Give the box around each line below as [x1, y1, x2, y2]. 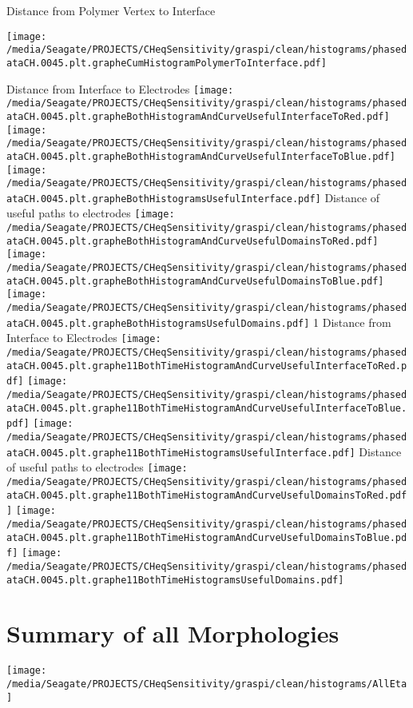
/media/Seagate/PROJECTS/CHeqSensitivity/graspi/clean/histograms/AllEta [6, 678, 407, 690]
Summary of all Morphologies [6, 617, 340, 650]
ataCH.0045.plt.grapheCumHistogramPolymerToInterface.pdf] [6, 57, 327, 69]
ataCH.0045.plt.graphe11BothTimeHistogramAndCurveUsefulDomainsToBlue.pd [6, 531, 407, 543]
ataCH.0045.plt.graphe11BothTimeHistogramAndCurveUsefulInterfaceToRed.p [6, 360, 407, 372]
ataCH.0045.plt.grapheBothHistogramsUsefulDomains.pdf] [6, 317, 310, 329]
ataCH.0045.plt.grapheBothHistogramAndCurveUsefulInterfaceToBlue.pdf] [6, 150, 395, 162]
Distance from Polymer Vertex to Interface [6, 2, 216, 18]
